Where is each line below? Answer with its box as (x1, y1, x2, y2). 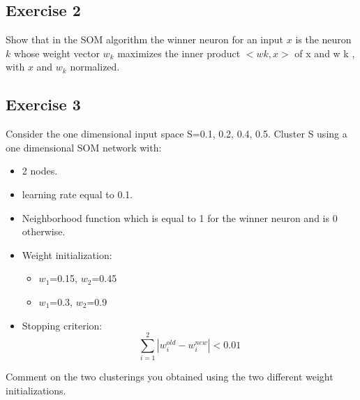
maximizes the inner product (117, 45, 241, 60)
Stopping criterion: (22, 318, 103, 332)
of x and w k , (294, 45, 355, 60)
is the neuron (295, 32, 352, 47)
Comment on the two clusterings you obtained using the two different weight (6, 369, 333, 384)
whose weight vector (13, 45, 100, 60)
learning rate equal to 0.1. (22, 186, 133, 201)
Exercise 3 (6, 94, 81, 115)
